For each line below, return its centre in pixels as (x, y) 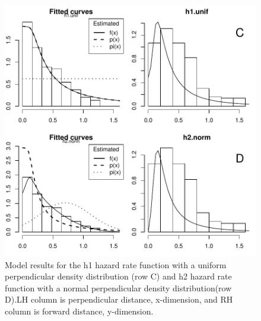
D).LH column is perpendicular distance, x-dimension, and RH (119, 299)
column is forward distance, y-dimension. (79, 311)
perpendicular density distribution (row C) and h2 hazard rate (118, 276)
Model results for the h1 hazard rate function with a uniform (116, 264)
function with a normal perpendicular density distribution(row (118, 287)
